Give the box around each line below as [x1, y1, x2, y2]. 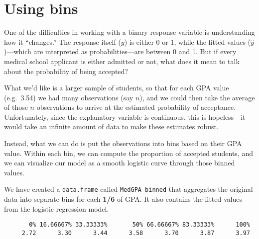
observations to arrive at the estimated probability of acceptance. [36, 102, 236, 112]
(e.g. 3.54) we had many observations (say [4, 92, 133, 102]
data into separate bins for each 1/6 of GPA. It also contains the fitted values [4, 194, 242, 204]
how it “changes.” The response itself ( [4, 36, 121, 47]
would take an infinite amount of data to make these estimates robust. [4, 121, 219, 132]
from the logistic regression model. [4, 203, 109, 214]
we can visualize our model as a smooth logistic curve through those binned [4, 158, 235, 168]
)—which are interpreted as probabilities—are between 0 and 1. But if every [4, 46, 237, 57]
